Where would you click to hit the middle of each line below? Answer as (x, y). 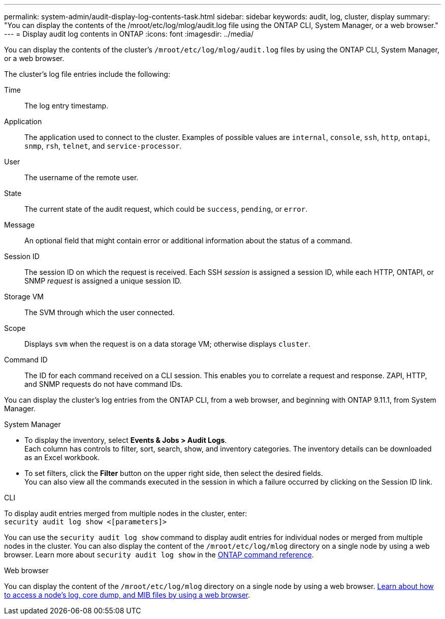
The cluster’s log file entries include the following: (87, 74)
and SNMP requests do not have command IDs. (104, 384)
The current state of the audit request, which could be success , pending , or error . (166, 209)
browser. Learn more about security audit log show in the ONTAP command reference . (159, 555)
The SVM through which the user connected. (100, 312)
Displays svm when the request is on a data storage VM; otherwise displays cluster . (168, 344)
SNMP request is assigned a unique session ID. (103, 281)
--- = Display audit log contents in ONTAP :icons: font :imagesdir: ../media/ (129, 34)
